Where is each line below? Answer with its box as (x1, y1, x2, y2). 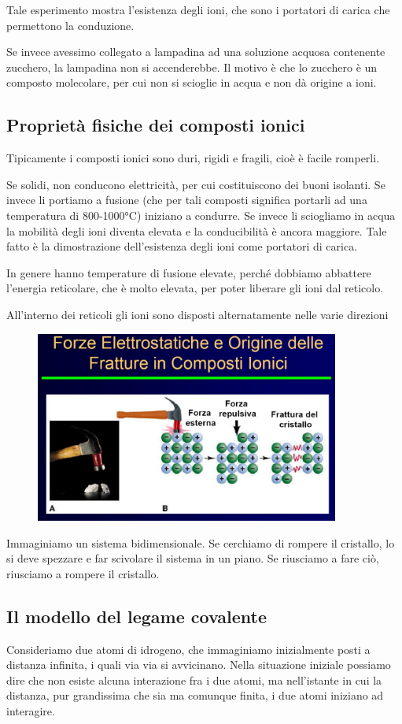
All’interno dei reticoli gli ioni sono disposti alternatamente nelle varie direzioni (6, 306, 389, 322)
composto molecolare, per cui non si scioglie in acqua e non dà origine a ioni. (6, 74, 377, 91)
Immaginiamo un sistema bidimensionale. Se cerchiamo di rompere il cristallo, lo (6, 534, 395, 551)
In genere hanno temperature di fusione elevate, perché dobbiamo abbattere (6, 264, 371, 280)
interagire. (6, 703, 55, 718)
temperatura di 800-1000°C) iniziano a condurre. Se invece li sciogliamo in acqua (6, 206, 396, 223)
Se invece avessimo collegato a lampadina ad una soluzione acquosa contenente (6, 43, 385, 60)
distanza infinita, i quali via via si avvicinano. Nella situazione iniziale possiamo (6, 656, 391, 673)
